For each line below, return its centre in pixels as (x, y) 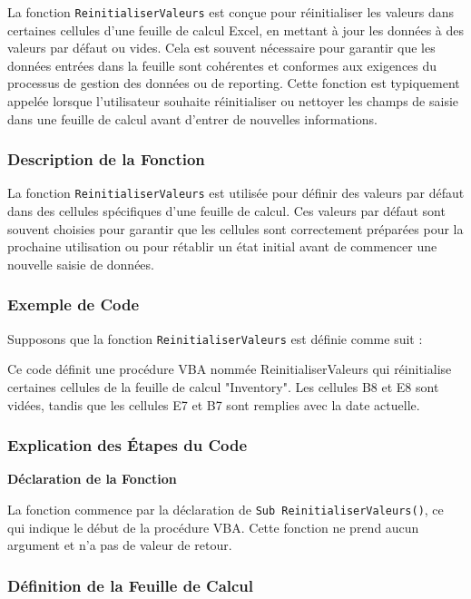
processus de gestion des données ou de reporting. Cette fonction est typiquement (234, 83)
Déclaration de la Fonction (92, 479)
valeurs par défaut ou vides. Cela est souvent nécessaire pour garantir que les (221, 48)
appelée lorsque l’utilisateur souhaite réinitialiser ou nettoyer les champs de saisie (233, 101)
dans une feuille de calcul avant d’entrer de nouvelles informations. (192, 118)
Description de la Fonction (106, 159)
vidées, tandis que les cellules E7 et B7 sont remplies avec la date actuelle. (214, 404)
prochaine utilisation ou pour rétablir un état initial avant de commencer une (222, 246)
